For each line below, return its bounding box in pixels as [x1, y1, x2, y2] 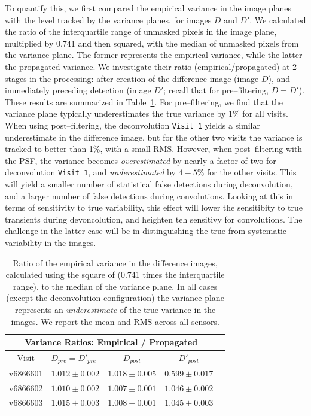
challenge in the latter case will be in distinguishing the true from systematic [5, 224, 287, 237]
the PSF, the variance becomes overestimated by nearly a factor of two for [5, 154, 276, 166]
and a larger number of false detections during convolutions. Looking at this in [5, 189, 294, 202]
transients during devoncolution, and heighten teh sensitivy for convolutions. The [5, 212, 303, 225]
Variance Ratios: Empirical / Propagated [25, 336, 198, 348]
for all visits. [242, 107, 288, 120]
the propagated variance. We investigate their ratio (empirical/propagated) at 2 [5, 60, 297, 72]
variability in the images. [5, 236, 96, 248]
